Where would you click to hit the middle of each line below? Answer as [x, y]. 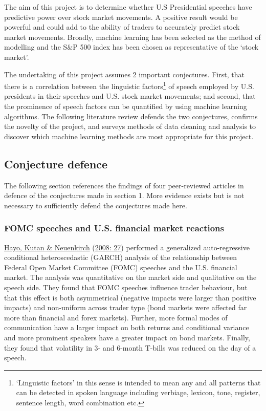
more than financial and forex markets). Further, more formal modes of [116, 317]
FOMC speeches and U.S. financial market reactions [114, 228]
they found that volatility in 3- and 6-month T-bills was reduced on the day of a [130, 347]
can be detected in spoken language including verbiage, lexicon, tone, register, [138, 392]
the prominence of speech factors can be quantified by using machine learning [126, 106]
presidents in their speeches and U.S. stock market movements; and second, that [130, 96]
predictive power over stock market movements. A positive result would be [121, 17]
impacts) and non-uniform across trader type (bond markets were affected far [126, 307]
